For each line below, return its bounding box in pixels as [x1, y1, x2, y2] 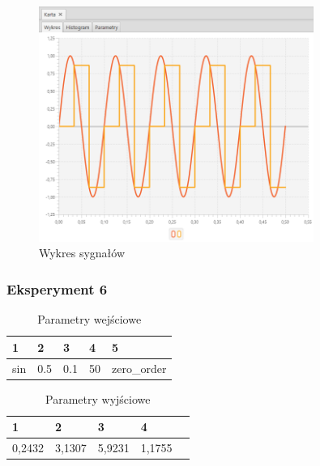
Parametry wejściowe [37, 311, 142, 328]
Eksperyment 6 [6, 278, 108, 299]
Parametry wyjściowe [45, 390, 151, 407]
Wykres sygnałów [39, 244, 126, 261]
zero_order [112, 359, 167, 376]
